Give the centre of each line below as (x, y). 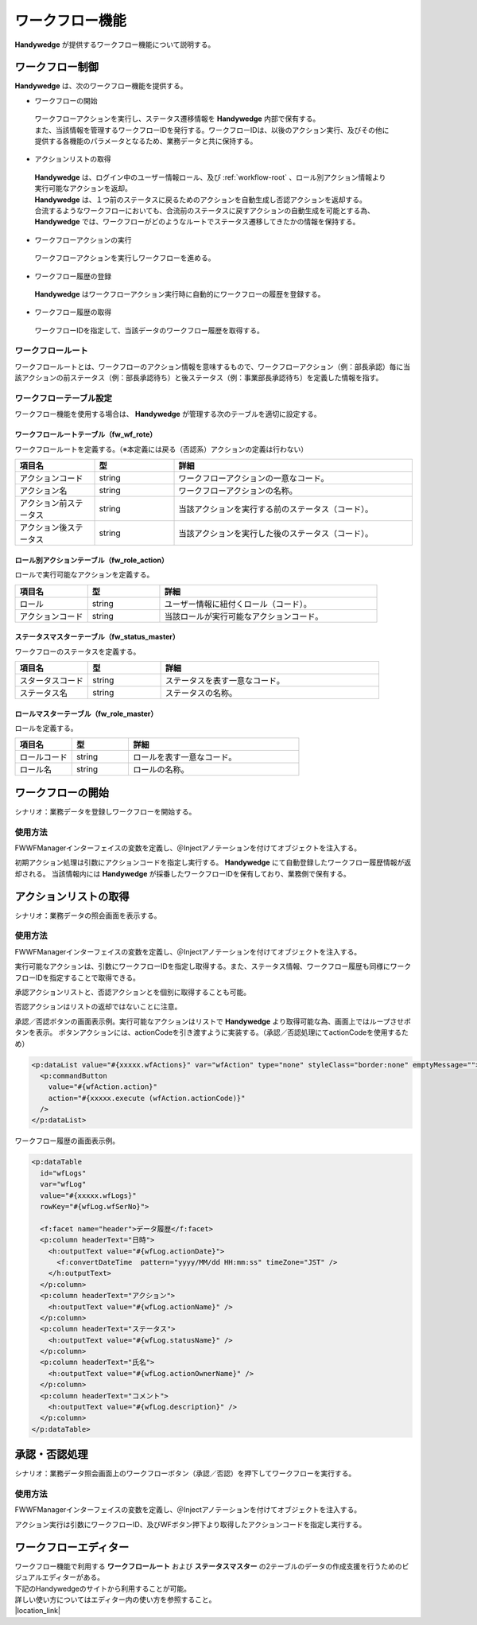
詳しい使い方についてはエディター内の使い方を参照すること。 (115, 1600)
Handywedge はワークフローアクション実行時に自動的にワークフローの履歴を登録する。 (180, 294)
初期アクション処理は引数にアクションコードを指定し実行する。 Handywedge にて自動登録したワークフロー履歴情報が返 (213, 862)
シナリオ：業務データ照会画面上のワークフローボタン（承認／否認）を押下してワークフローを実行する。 (185, 1473)
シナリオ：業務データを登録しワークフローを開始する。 (105, 811)
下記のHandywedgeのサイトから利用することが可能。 (103, 1588)
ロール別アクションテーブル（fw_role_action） (91, 560)
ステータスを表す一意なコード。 (225, 680)
